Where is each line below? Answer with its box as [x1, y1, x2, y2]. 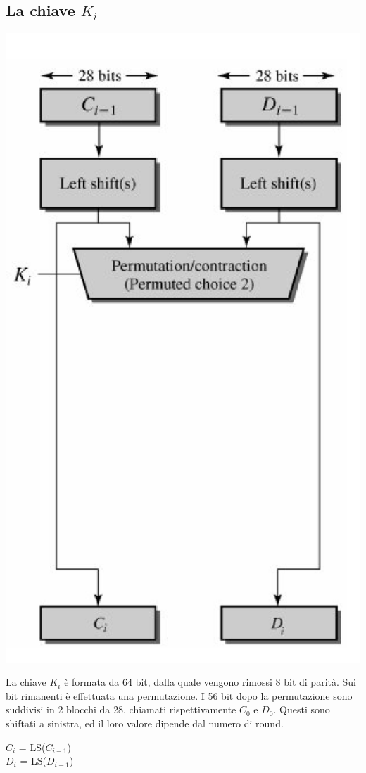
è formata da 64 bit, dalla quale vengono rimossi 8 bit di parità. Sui [64, 675, 356, 689]
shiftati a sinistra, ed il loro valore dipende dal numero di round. [6, 716, 284, 731]
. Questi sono [273, 702, 330, 717]
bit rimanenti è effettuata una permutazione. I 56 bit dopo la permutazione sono [6, 688, 353, 703]
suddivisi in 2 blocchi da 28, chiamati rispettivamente [6, 702, 236, 717]
